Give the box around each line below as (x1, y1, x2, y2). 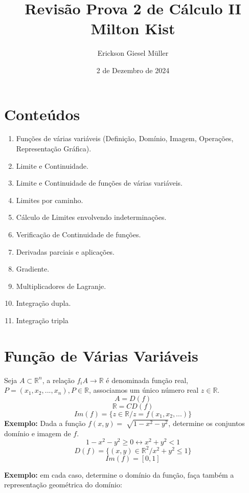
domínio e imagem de (4, 428, 71, 438)
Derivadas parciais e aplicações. (16, 246, 115, 257)
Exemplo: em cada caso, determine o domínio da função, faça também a (4, 469, 234, 480)
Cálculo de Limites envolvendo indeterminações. (16, 212, 167, 222)
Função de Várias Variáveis (4, 345, 198, 366)
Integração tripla (16, 315, 69, 325)
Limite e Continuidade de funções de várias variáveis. (16, 177, 183, 188)
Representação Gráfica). (16, 143, 92, 154)
